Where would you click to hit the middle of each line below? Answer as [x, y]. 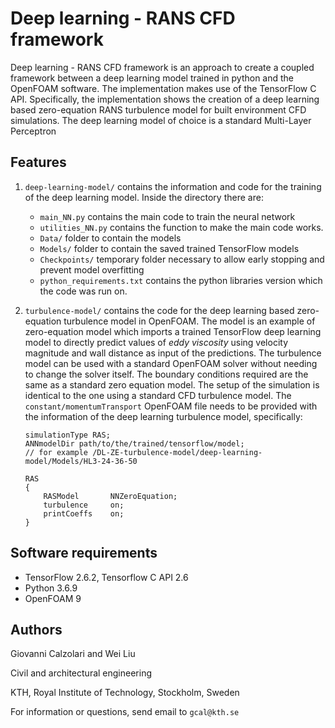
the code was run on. [83, 291]
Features [38, 162]
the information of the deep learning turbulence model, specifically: [163, 416]
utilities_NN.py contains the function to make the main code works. [181, 227]
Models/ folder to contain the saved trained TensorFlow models [169, 248]
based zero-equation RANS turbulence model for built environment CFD [158, 109]
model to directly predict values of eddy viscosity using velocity [156, 342]
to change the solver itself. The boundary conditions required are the [166, 374]
